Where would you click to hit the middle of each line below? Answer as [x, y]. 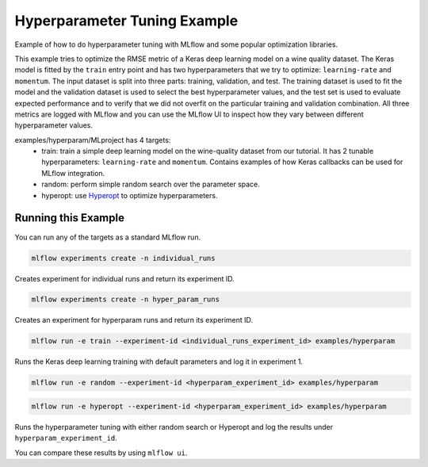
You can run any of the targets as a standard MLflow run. [108, 237]
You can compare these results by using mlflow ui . [101, 453]
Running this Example [69, 218]
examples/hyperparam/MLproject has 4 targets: [93, 140]
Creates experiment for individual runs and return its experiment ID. [125, 278]
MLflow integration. [73, 173]
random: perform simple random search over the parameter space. [151, 184]
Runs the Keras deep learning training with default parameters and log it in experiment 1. [159, 362]
